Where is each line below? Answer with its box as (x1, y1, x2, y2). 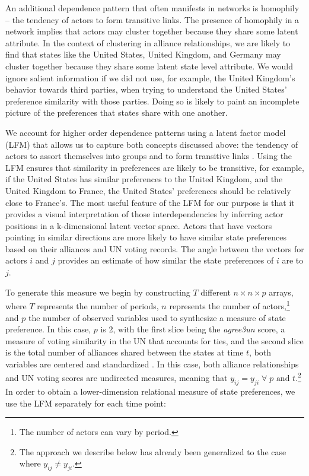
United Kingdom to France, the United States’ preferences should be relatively (5, 184, 291, 196)
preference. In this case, (5, 323, 91, 335)
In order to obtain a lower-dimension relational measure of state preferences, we (5, 385, 295, 397)
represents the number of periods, (37, 299, 159, 312)
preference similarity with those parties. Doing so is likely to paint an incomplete (5, 94, 300, 107)
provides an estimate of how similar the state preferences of (58, 254, 274, 266)
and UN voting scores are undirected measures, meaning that (5, 372, 228, 384)
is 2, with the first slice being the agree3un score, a (100, 323, 285, 335)
